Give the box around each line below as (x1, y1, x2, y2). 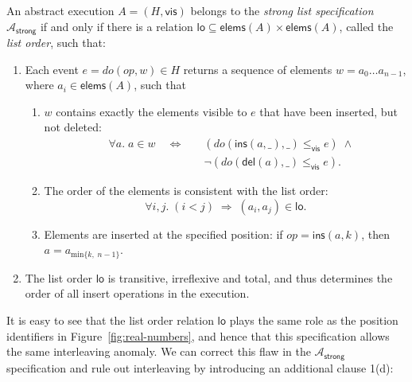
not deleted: (44, 119, 102, 135)
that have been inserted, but (259, 103, 398, 119)
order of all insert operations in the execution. (25, 285, 250, 302)
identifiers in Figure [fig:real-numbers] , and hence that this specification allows (6, 327, 390, 344)
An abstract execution (6, 2, 115, 18)
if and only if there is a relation (40, 18, 193, 34)
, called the (339, 18, 394, 34)
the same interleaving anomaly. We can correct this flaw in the (6, 343, 311, 360)
